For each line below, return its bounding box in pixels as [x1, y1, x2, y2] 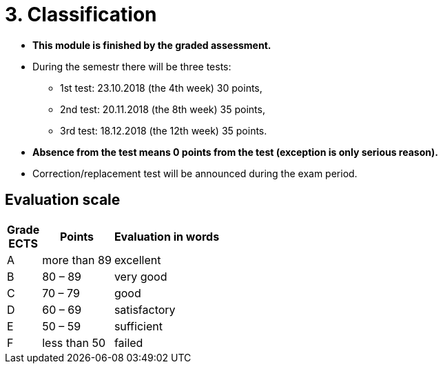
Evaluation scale [5, 191, 121, 209]
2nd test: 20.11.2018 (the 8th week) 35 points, [60, 103, 265, 115]
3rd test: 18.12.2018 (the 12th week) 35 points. [60, 124, 267, 137]
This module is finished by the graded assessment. [32, 39, 271, 51]
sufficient [114, 319, 163, 333]
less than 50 [42, 335, 106, 350]
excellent [114, 252, 161, 267]
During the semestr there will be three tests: [32, 60, 231, 72]
